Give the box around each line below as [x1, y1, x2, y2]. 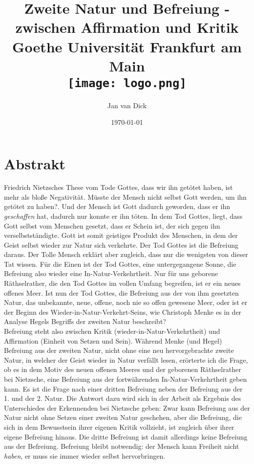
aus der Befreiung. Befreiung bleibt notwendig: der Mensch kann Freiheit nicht [4, 441, 239, 451]
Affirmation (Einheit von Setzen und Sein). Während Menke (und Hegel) [4, 335, 222, 346]
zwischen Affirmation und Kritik [15, 17, 239, 37]
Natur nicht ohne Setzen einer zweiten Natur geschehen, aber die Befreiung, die [4, 412, 242, 422]
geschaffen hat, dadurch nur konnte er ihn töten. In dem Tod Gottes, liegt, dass [4, 210, 243, 221]
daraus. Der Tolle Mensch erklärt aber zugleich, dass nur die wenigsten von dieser [4, 249, 248, 259]
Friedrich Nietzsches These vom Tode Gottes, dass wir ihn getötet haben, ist [4, 182, 233, 192]
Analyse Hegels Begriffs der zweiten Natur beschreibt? [4, 316, 166, 326]
